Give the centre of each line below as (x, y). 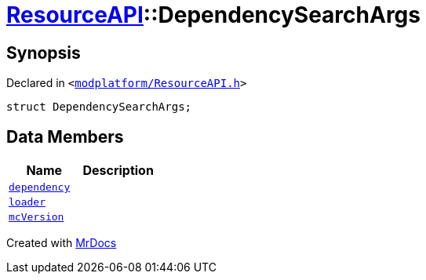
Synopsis (44, 53)
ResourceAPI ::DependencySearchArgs (213, 15)
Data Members (65, 136)
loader (27, 202)
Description (118, 171)
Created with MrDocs (62, 243)
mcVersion (36, 217)
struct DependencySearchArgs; (99, 107)
